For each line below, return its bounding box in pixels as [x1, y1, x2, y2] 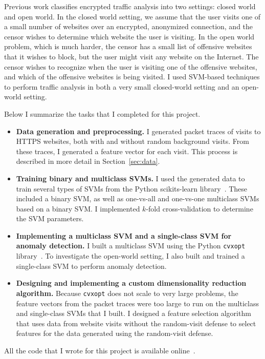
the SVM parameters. [16, 213, 84, 224]
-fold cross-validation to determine [146, 203, 253, 214]
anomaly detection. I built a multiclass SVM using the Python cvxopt [16, 240, 246, 251]
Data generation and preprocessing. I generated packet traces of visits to [16, 125, 261, 136]
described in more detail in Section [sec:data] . [16, 156, 160, 166]
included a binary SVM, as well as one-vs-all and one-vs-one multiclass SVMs [16, 193, 259, 204]
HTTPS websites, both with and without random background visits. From [16, 136, 249, 146]
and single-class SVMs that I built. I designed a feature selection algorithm [16, 308, 251, 319]
